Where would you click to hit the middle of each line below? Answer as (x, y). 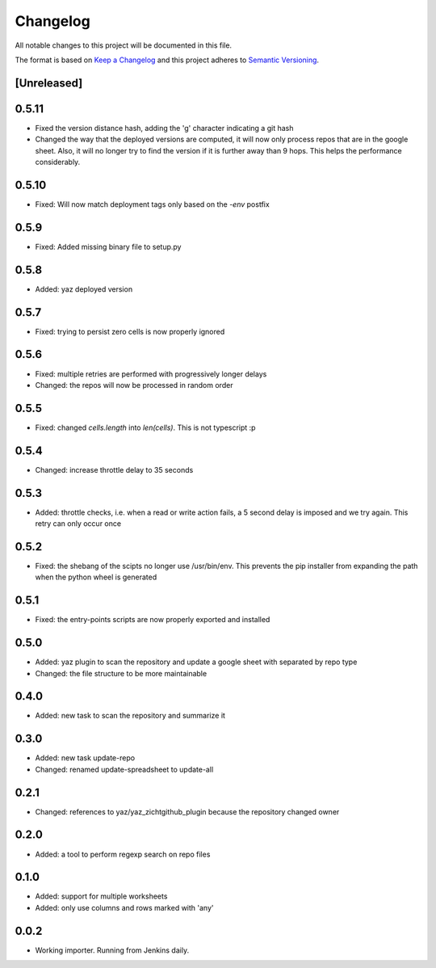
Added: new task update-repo (85, 758)
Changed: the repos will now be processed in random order (134, 385)
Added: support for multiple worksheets (101, 896)
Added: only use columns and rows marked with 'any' (124, 907)
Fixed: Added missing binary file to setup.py (108, 246)
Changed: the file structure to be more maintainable (121, 673)
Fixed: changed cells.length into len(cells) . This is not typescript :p (145, 427)
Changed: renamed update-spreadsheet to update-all (124, 769)
